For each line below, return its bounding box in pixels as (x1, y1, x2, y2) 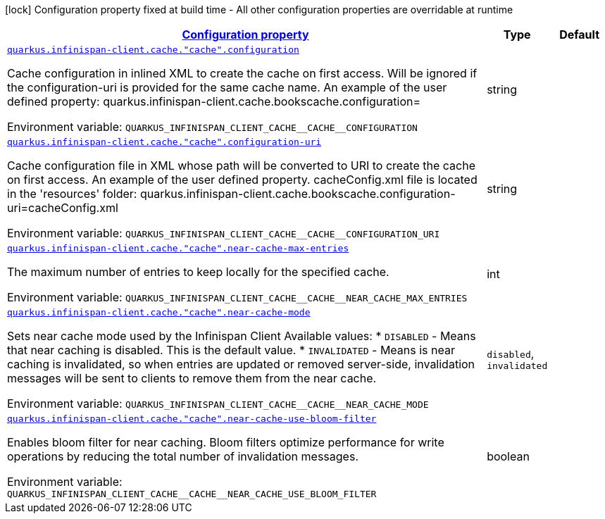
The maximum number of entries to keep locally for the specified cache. (7, 265, 389, 279)
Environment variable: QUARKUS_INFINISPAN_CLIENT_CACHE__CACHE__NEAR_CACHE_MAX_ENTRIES (7, 290, 468, 304)
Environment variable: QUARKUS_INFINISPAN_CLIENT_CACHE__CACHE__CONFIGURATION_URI (7, 226, 440, 240)
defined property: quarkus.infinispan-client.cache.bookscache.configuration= (7, 94, 421, 108)
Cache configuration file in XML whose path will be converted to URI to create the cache (7, 158, 475, 173)
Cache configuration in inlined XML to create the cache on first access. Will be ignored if (7, 66, 478, 80)
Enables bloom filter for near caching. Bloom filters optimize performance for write (7, 435, 444, 449)
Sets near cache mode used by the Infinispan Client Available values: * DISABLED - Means (7, 329, 476, 343)
